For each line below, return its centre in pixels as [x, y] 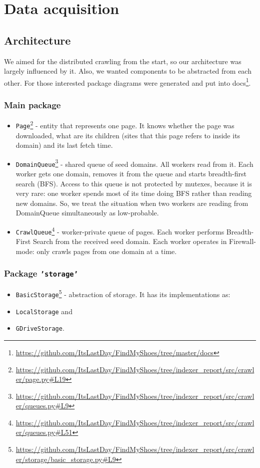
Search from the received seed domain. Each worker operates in [130, 241]
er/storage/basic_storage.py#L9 [66, 459]
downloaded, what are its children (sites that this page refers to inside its [128, 135]
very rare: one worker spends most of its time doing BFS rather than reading [134, 193]
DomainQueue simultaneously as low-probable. [87, 213]
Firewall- [242, 241]
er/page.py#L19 [41, 379]
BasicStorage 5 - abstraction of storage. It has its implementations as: [123, 293]
